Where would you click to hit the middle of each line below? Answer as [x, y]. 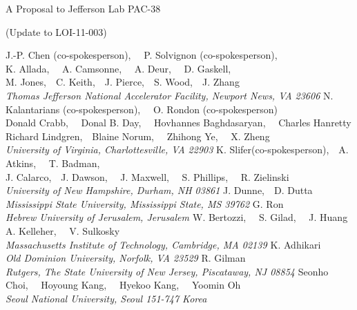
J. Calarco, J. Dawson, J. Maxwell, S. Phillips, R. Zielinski [147, 176]
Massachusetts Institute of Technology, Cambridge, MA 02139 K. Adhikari [163, 244]
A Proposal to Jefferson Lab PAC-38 [83, 8]
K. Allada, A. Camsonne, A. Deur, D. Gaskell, [118, 68]
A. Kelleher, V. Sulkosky [63, 230]
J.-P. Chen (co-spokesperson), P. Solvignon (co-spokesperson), [142, 55]
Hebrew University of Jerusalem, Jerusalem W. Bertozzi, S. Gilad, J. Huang [177, 217]
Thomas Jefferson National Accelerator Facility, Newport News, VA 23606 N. [170, 95]
